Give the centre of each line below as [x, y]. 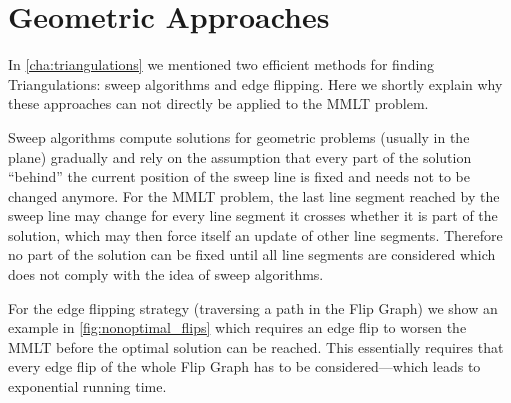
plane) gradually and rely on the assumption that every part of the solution [240, 156]
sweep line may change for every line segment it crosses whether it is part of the [253, 215]
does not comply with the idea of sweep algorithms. [166, 274]
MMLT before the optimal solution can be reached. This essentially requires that [256, 346]
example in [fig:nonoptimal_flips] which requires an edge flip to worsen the [237, 327]
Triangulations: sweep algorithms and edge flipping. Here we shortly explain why [255, 83]
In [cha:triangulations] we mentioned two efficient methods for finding [221, 64]
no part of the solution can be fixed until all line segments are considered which [252, 254]
